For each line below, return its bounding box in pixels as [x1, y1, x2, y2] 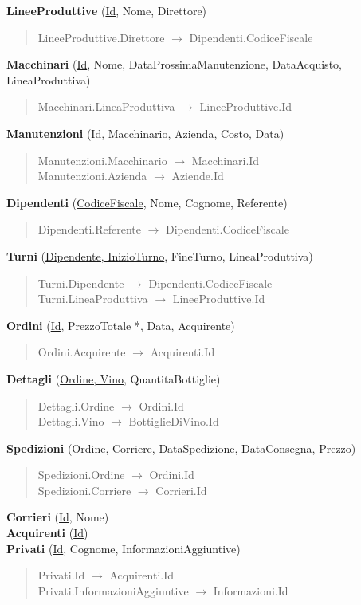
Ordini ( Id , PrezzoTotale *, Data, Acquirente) [6, 316, 235, 333]
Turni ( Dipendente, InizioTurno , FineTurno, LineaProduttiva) [6, 247, 313, 264]
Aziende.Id [171, 167, 224, 184]
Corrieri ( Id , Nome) [6, 509, 109, 525]
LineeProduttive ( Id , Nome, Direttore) [6, 2, 207, 18]
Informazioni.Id [213, 582, 288, 599]
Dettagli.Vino [37, 413, 104, 430]
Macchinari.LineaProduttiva [37, 98, 175, 115]
